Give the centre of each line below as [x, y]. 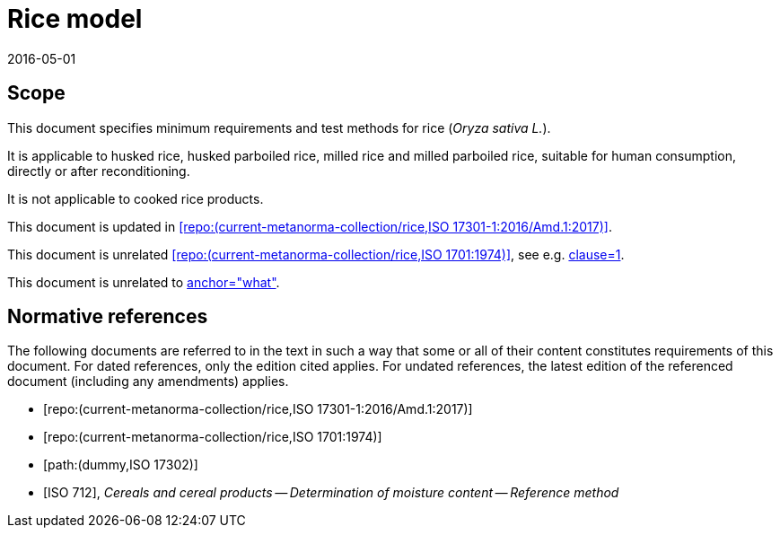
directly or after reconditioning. [99, 171]
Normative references [108, 317]
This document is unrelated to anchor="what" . [144, 282]
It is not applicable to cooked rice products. [136, 198]
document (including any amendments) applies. [148, 382]
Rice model [75, 19]
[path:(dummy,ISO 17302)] [121, 465]
